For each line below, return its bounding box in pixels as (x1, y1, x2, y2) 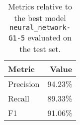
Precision (8, 78, 40, 89)
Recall (8, 92, 29, 104)
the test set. (19, 43, 61, 54)
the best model (14, 12, 66, 23)
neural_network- (9, 23, 71, 31)
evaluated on (27, 31, 72, 43)
